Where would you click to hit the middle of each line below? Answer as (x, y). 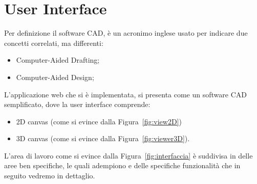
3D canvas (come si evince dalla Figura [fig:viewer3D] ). (103, 138)
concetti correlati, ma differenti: (54, 43)
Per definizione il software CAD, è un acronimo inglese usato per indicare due (126, 33)
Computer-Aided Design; (55, 77)
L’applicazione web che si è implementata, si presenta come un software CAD (125, 94)
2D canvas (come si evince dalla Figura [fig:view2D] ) (99, 121)
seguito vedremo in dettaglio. (50, 176)
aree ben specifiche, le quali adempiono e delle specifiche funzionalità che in (122, 165)
